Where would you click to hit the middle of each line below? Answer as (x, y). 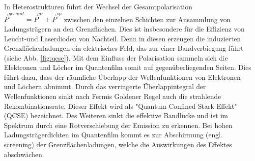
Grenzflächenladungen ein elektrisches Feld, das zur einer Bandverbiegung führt (124, 48)
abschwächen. (24, 154)
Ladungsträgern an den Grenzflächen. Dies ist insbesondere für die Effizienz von (124, 28)
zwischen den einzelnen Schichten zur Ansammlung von (147, 19)
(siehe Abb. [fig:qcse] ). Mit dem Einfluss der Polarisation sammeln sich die (116, 57)
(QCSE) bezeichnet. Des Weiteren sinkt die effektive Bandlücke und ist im (116, 115)
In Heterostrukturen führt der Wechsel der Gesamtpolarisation (98, 6)
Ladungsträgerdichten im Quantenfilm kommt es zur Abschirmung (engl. (113, 135)
